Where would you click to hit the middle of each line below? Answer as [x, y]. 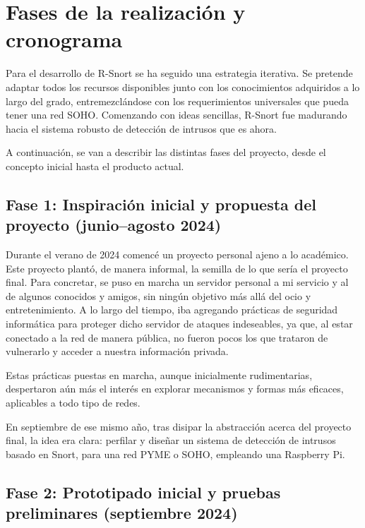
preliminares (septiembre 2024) [122, 513]
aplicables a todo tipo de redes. [73, 402]
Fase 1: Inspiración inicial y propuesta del [161, 204]
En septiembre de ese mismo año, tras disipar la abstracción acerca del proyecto [179, 426]
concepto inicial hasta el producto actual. [95, 166]
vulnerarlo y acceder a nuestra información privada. [117, 351]
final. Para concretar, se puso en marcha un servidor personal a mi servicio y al [177, 282]
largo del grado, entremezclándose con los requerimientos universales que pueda [177, 101]
